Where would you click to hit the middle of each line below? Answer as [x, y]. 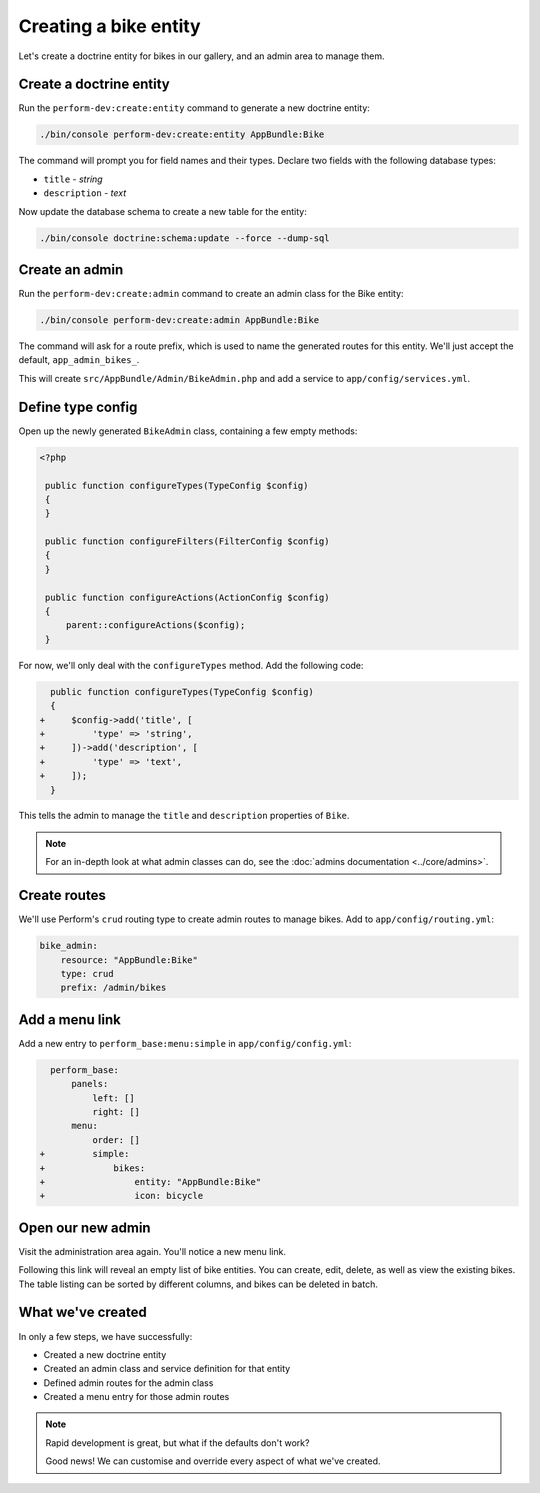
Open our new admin [84, 1227]
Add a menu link [70, 1019]
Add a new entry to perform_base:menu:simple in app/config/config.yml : [185, 1043]
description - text [85, 193]
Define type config [78, 406]
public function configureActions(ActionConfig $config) [187, 597]
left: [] [113, 1098]
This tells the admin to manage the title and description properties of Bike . [184, 816]
